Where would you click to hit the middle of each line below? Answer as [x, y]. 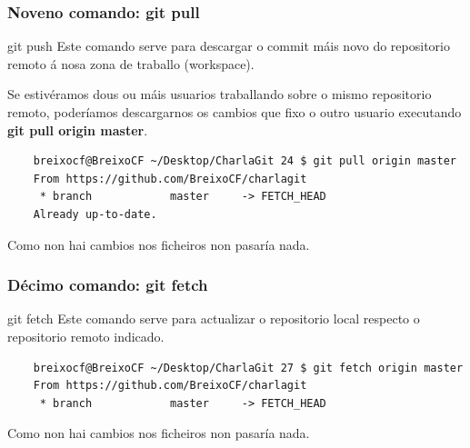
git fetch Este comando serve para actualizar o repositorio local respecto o [214, 319]
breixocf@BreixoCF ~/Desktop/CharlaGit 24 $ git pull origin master [245, 161]
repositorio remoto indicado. [86, 336]
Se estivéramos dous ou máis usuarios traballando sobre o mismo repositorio [220, 94]
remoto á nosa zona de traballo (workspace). [131, 63]
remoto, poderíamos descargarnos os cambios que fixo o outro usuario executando [235, 112]
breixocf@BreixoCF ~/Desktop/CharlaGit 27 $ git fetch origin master [248, 368]
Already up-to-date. [95, 214]
